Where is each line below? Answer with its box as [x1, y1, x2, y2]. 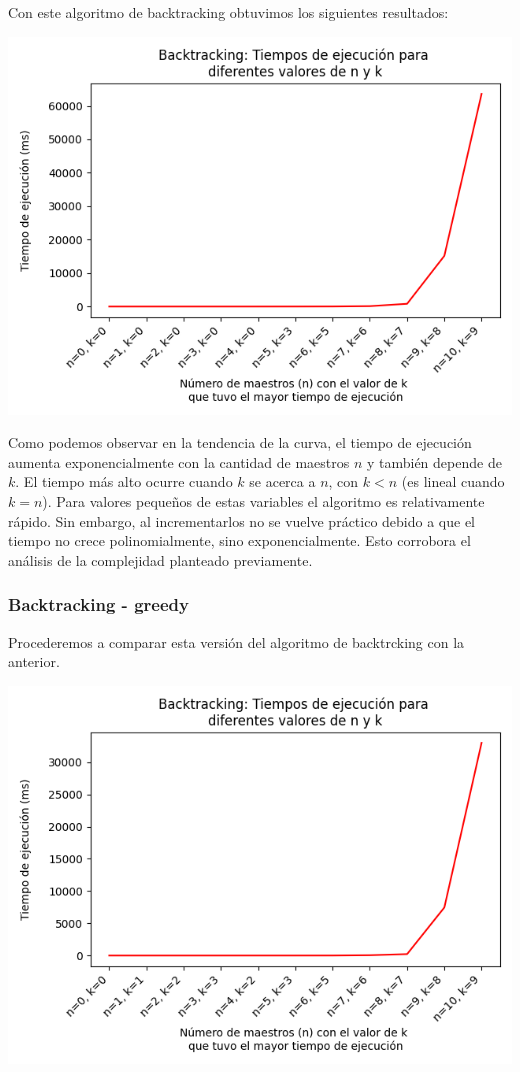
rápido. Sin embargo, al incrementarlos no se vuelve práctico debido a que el [8, 510, 476, 531]
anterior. [8, 651, 60, 672]
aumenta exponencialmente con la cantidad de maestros [8, 451, 350, 472]
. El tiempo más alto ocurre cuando [15, 471, 233, 492]
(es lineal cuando [401, 471, 505, 492]
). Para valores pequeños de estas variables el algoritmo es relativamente [42, 490, 485, 511]
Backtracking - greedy [8, 592, 189, 617]
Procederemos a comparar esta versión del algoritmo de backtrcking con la [8, 631, 465, 652]
